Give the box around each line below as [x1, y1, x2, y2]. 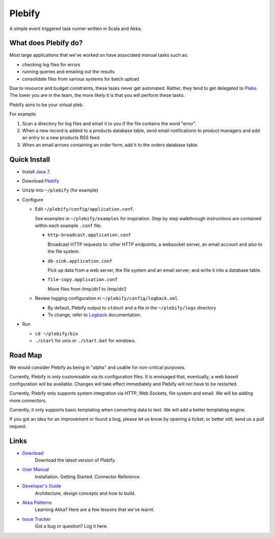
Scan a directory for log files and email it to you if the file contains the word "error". [22, 120, 197, 126]
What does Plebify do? [9, 39, 83, 47]
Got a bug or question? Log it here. [35, 523, 108, 529]
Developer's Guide [22, 483, 61, 489]
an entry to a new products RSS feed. [22, 135, 101, 141]
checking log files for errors [22, 61, 81, 67]
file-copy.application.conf [47, 277, 118, 283]
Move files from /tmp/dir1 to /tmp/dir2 [47, 286, 127, 292]
